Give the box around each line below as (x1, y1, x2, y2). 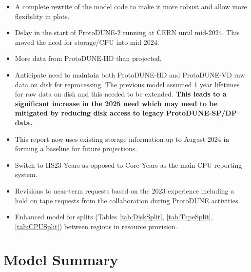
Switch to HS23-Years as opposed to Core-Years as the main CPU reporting (15, 159, 242, 170)
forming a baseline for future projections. (15, 143, 137, 154)
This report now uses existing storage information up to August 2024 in (15, 134, 230, 144)
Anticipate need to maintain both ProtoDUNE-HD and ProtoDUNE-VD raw (15, 69, 245, 79)
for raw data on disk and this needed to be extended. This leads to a (15, 89, 227, 99)
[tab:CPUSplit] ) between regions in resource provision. (15, 221, 177, 231)
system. (15, 169, 38, 179)
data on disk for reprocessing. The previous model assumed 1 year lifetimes (15, 79, 240, 89)
